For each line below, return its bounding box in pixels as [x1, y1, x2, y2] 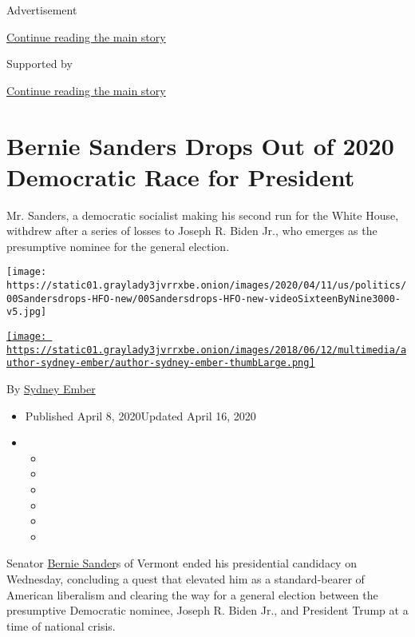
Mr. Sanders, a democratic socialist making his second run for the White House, [6, 206, 399, 223]
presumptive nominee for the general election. [6, 237, 230, 254]
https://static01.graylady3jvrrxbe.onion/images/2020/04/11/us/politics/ [6, 280, 407, 292]
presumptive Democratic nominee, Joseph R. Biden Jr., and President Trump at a [6, 602, 409, 619]
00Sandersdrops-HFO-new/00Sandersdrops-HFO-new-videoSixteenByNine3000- [6, 293, 401, 305]
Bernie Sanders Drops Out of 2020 [6, 129, 394, 161]
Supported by [6, 55, 73, 72]
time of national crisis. [6, 617, 116, 634]
